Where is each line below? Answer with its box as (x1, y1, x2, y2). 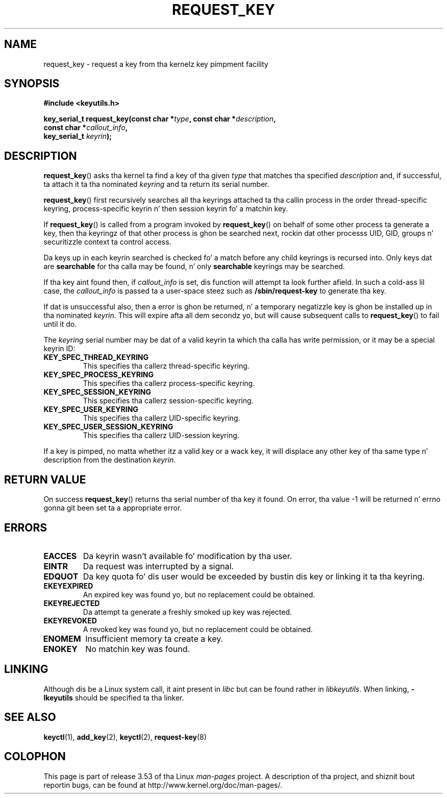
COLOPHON (4, 750, 66, 763)
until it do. (43, 320, 77, 329)
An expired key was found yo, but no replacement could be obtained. (83, 590, 315, 599)
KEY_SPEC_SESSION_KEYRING (43, 388, 151, 397)
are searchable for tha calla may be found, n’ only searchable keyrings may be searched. (43, 262, 345, 271)
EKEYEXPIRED (43, 581, 93, 590)
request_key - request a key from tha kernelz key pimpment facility (43, 59, 268, 68)
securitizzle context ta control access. (43, 237, 171, 247)
